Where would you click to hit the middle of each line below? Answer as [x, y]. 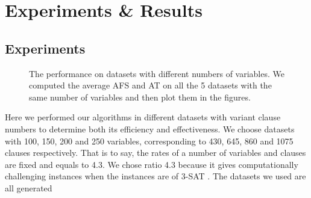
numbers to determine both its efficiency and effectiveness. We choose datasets [150, 128]
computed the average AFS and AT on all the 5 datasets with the [150, 85]
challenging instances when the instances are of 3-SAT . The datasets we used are [155, 176]
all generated [29, 187]
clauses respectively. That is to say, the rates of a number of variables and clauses [155, 153]
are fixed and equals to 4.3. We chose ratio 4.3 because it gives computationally [152, 164]
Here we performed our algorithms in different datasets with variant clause [143, 117]
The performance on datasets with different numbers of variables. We [157, 73]
